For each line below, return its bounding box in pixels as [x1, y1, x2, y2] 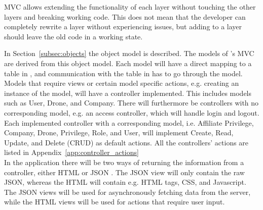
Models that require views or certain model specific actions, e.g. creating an [4, 78, 239, 88]
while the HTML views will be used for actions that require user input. [4, 196, 225, 207]
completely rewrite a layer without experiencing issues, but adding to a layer [4, 21, 242, 32]
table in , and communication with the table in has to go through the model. [4, 68, 243, 78]
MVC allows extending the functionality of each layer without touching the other [4, 2, 256, 12]
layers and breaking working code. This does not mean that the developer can [4, 11, 246, 22]
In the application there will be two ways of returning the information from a [4, 156, 244, 167]
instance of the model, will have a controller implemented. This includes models [4, 87, 252, 98]
